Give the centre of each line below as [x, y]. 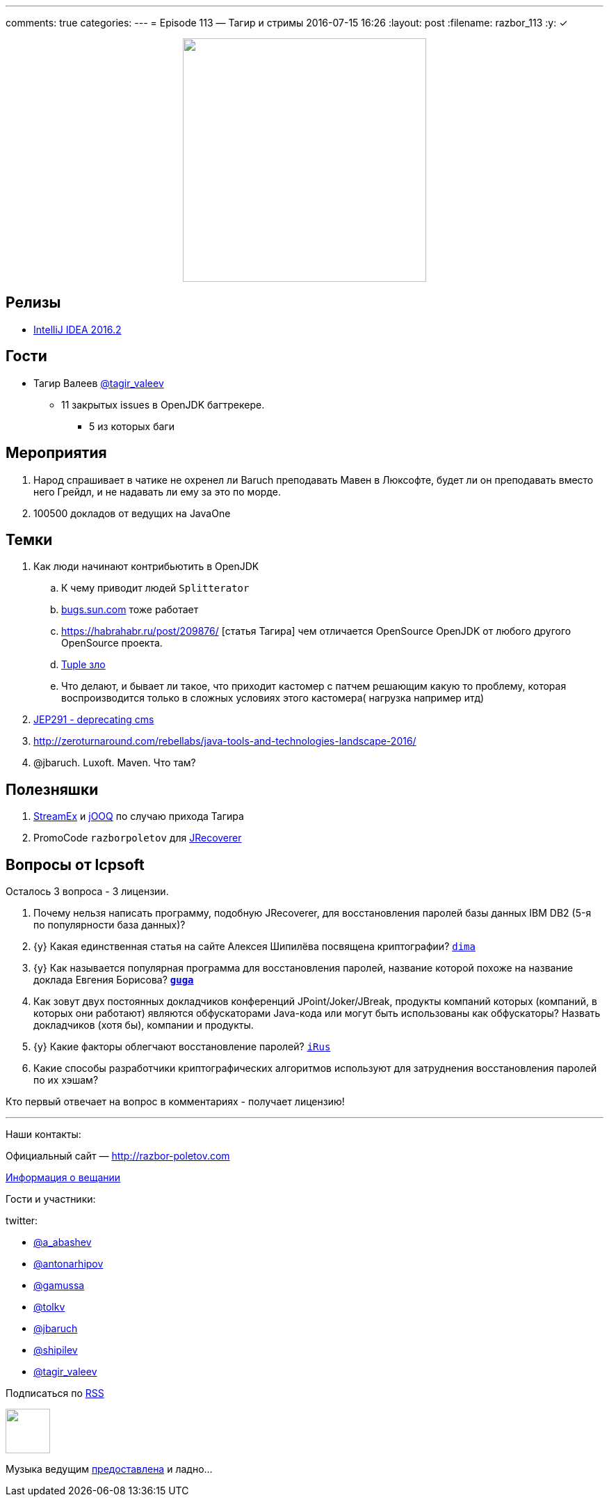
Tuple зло [83, 665]
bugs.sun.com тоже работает [130, 610]
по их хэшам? [66, 1080]
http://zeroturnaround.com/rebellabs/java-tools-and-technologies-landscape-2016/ [225, 741]
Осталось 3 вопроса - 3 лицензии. [87, 892]
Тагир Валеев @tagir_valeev [99, 383]
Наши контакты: [43, 1135]
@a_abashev [63, 1242]
